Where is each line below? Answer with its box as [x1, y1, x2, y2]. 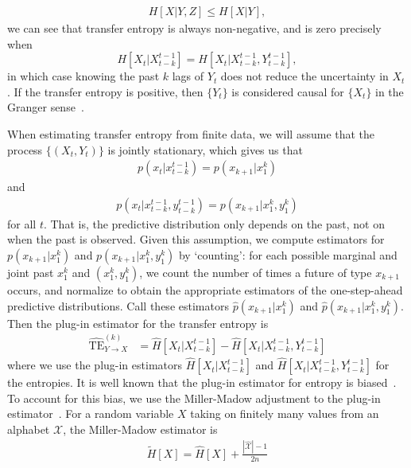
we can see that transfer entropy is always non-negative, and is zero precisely [7, 20, 382, 37]
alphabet [7, 420, 50, 437]
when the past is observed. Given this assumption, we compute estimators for [7, 231, 385, 248]
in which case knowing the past [7, 68, 160, 84]
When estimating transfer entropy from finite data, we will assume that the [7, 126, 375, 142]
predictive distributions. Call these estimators [7, 297, 229, 314]
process [7, 141, 43, 158]
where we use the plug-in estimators [7, 357, 182, 373]
